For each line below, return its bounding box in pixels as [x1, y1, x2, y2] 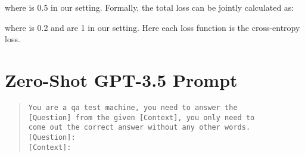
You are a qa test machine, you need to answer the [28, 103, 238, 112]
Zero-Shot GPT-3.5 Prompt [5, 67, 238, 92]
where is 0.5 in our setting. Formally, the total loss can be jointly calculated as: [5, 1, 294, 13]
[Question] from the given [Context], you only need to [28, 113, 255, 122]
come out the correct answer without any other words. [28, 123, 251, 132]
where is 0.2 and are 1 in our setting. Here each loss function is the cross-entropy [5, 21, 300, 33]
